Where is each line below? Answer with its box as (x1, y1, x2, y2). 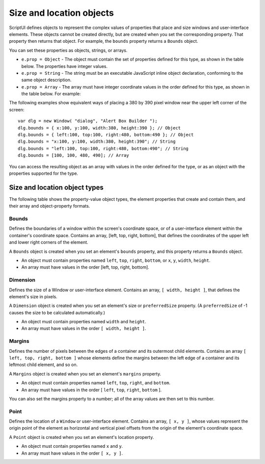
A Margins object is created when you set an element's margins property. (9, 371, 161, 376)
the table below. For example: (21, 91, 81, 97)
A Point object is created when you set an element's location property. (9, 434, 154, 440)
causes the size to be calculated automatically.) (9, 309, 106, 315)
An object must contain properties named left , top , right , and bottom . (21, 380, 171, 386)
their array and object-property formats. (9, 203, 90, 209)
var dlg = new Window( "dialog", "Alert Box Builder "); (18, 118, 158, 124)
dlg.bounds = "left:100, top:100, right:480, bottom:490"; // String (18, 146, 189, 151)
